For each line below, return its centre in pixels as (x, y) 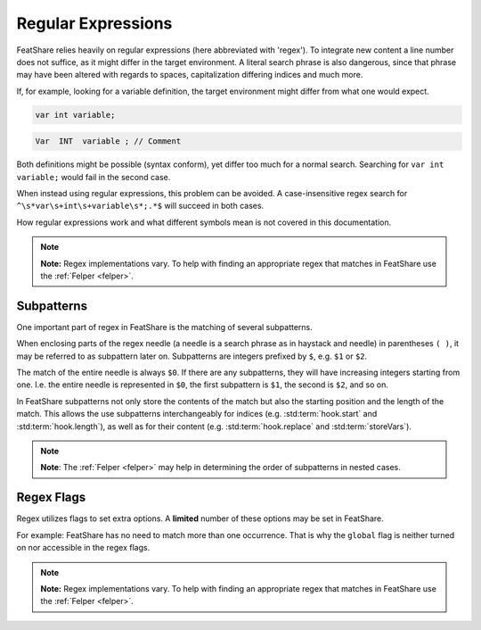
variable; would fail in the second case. (94, 177)
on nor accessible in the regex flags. (83, 548)
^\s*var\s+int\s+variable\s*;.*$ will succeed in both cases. (140, 206)
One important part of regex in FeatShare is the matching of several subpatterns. (164, 327)
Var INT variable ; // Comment (108, 141)
